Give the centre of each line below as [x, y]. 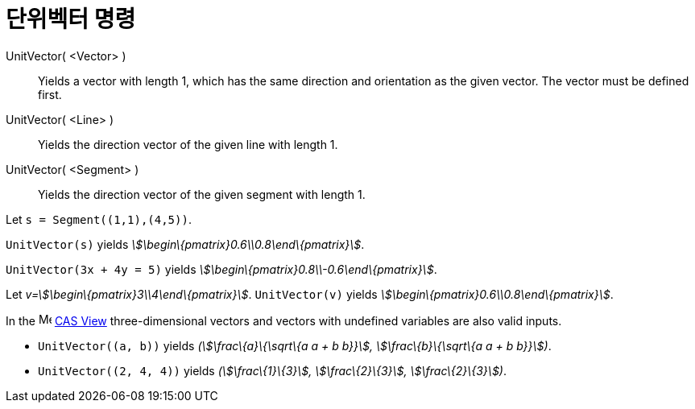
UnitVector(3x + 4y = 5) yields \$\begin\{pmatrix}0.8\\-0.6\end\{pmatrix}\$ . [221, 269]
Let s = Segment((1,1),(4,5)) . [99, 219]
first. [50, 94]
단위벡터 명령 [71, 19]
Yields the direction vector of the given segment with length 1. [202, 194]
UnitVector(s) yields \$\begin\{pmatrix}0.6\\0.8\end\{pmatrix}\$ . [185, 244]
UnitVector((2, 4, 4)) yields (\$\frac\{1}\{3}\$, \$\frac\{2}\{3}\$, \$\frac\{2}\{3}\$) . [272, 370]
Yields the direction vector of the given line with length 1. [188, 144]
